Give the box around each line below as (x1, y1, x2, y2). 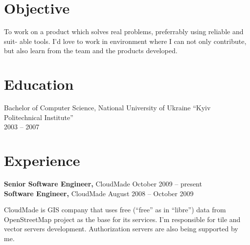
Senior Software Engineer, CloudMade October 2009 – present (4, 178, 202, 188)
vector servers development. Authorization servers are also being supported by (4, 224, 238, 234)
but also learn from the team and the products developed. (4, 45, 178, 56)
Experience (4, 150, 80, 170)
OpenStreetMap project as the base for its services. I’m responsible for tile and (4, 214, 241, 224)
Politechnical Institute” (4, 112, 73, 122)
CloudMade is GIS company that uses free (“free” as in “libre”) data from (4, 204, 226, 215)
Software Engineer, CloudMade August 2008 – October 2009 (4, 188, 194, 198)
